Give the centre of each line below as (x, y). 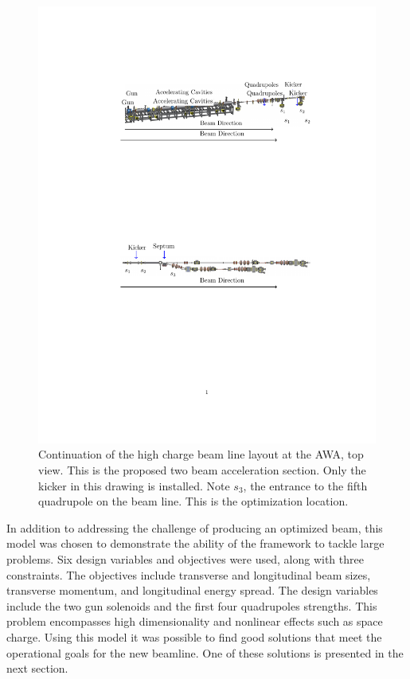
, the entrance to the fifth (305, 485)
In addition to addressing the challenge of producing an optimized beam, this (195, 527)
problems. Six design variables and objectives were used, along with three (185, 559)
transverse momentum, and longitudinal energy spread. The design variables (192, 590)
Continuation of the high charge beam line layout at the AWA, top (201, 454)
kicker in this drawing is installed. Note (134, 485)
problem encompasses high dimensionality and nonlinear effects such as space (195, 621)
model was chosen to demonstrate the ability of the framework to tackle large (195, 543)
